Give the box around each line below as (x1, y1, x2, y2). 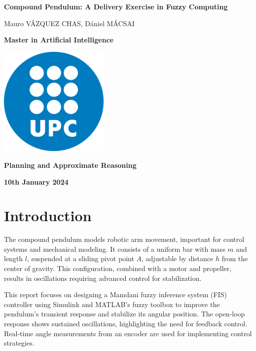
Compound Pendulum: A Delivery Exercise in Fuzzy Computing (4, 1, 228, 11)
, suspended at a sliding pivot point (27, 253, 134, 264)
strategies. (4, 338, 35, 348)
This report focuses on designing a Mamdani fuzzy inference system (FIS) (4, 289, 227, 300)
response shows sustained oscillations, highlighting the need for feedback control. (4, 318, 248, 329)
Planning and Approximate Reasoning (4, 159, 137, 170)
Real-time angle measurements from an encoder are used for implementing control (4, 328, 252, 338)
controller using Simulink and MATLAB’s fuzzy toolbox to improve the (4, 299, 220, 309)
